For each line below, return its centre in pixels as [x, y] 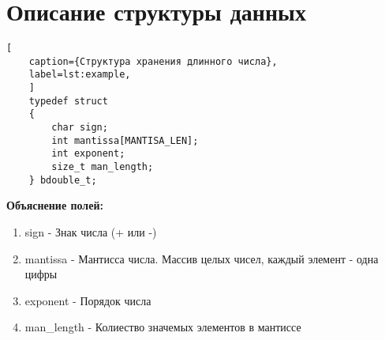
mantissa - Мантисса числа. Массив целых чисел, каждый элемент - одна [202, 258]
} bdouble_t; [63, 180]
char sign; [80, 128]
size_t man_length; [103, 167]
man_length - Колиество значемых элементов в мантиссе [163, 327]
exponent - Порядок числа [88, 300]
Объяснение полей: [55, 205]
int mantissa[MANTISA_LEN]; [125, 140]
